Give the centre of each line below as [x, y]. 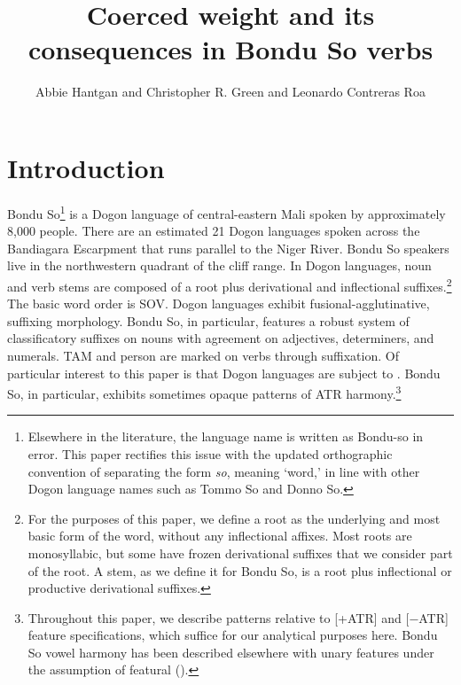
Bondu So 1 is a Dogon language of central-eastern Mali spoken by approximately [227, 212]
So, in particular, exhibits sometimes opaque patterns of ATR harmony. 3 [204, 392]
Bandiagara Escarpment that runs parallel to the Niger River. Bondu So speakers [228, 248]
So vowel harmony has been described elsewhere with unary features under [231, 652]
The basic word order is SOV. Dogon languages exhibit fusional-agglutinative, [219, 304]
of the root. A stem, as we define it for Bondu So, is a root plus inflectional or [240, 570]
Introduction [86, 167]
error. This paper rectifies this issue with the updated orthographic [210, 453]
